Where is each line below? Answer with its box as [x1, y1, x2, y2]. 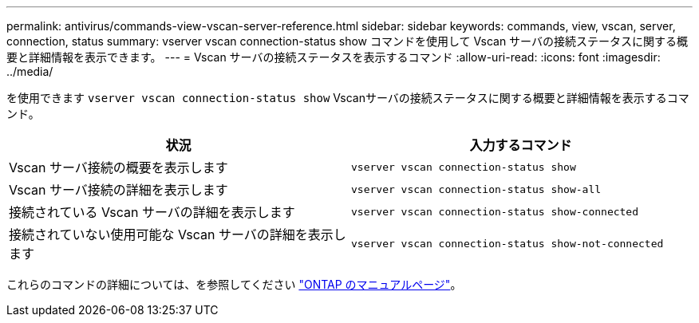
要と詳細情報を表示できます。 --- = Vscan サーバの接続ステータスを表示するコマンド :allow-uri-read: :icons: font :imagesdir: [6, 50, 661, 64]
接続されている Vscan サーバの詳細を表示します [9, 204, 295, 220]
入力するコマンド [469, 137, 572, 153]
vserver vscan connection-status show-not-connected [351, 237, 664, 250]
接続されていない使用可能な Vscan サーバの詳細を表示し [9, 226, 346, 242]
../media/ [6, 65, 53, 78]
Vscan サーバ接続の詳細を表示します [9, 182, 228, 198]
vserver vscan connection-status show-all [351, 183, 602, 195]
